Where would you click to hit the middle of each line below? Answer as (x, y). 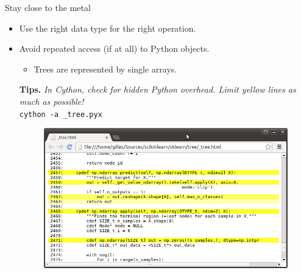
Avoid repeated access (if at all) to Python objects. (114, 48)
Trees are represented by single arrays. (105, 69)
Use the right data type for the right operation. (108, 28)
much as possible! (51, 101)
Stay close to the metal (48, 7)
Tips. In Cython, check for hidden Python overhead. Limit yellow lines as (158, 89)
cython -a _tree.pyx (61, 114)
